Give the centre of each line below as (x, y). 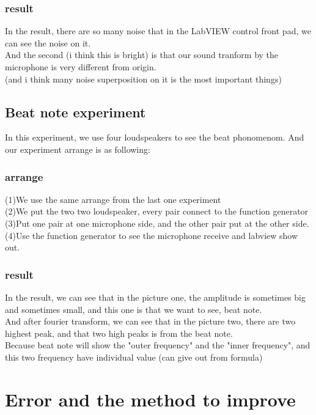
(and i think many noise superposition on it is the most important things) (143, 79)
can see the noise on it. (48, 42)
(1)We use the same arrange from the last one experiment (113, 199)
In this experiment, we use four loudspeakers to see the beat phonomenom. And (155, 137)
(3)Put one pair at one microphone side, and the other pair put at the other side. (157, 223)
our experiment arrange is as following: (78, 149)
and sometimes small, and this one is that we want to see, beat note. (134, 309)
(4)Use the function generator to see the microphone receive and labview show (152, 235)
